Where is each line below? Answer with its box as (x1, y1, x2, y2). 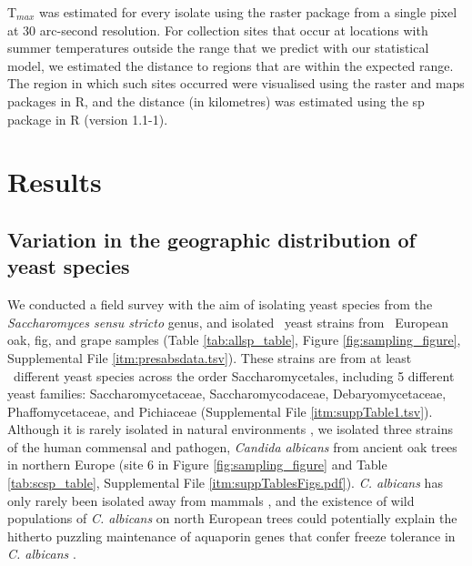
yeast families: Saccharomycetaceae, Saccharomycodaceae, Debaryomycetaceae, (7, 384, 447, 403)
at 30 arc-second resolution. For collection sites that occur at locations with (7, 20, 428, 39)
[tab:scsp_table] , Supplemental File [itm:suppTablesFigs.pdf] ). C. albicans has (7, 473, 443, 492)
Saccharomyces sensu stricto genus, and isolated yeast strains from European (7, 312, 449, 331)
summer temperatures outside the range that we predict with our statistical (7, 38, 429, 57)
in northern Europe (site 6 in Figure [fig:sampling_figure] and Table (7, 455, 387, 474)
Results (7, 163, 102, 200)
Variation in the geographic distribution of (7, 225, 416, 253)
